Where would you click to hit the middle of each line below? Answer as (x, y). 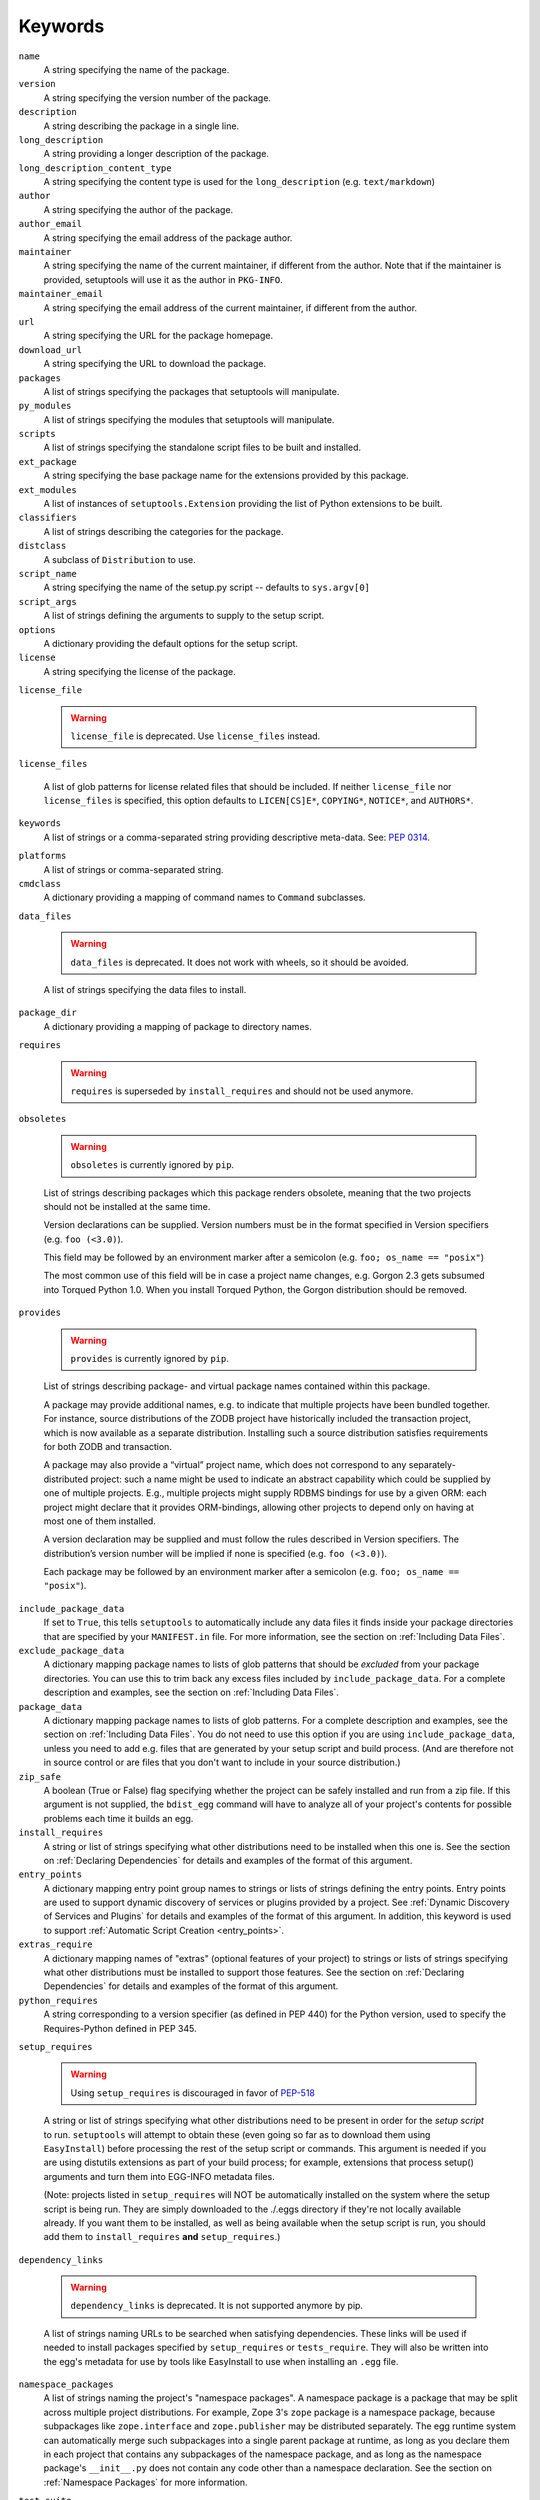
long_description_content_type (95, 168)
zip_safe (40, 1776)
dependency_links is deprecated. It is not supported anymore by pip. (217, 2306)
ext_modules (47, 489)
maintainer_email (61, 294)
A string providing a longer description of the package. (156, 154)
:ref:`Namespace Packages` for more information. (146, 2482)
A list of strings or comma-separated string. (133, 869)
